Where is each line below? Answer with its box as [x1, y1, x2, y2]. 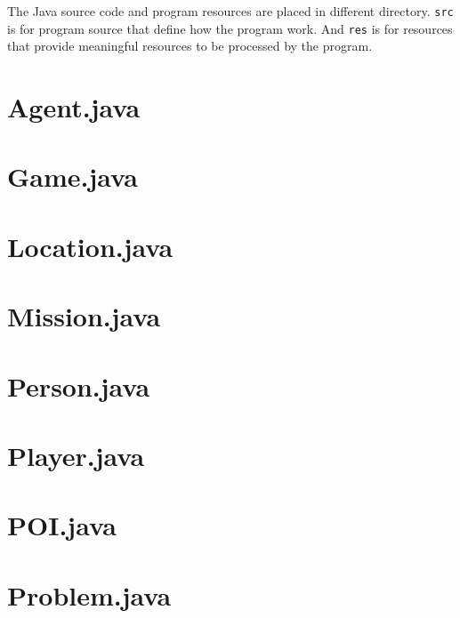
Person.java [7, 367, 150, 404]
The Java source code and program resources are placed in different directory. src [7, 2, 454, 20]
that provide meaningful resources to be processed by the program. [7, 36, 373, 55]
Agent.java [7, 89, 141, 125]
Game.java [7, 158, 138, 195]
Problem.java [7, 576, 172, 613]
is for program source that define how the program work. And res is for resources [7, 19, 453, 37]
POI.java [7, 507, 117, 543]
